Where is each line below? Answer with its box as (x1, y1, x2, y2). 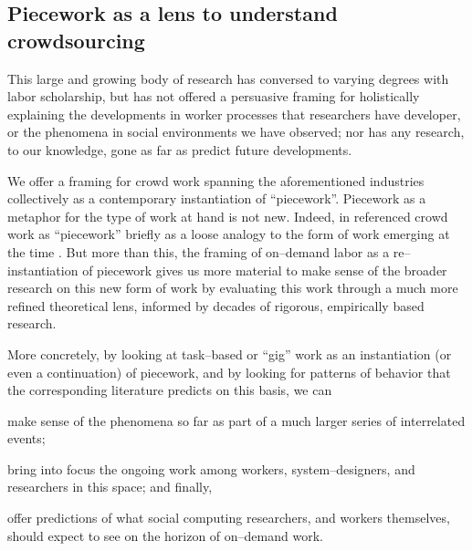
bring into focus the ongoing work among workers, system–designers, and (7, 459, 415, 478)
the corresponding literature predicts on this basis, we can (7, 380, 332, 400)
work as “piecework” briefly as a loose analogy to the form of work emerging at (7, 224, 450, 244)
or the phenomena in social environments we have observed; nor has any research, (7, 122, 465, 141)
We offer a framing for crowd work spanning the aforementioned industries (7, 171, 425, 190)
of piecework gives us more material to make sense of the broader (82, 260, 447, 279)
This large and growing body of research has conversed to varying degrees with (7, 68, 449, 88)
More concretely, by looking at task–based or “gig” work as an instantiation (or (7, 344, 452, 363)
